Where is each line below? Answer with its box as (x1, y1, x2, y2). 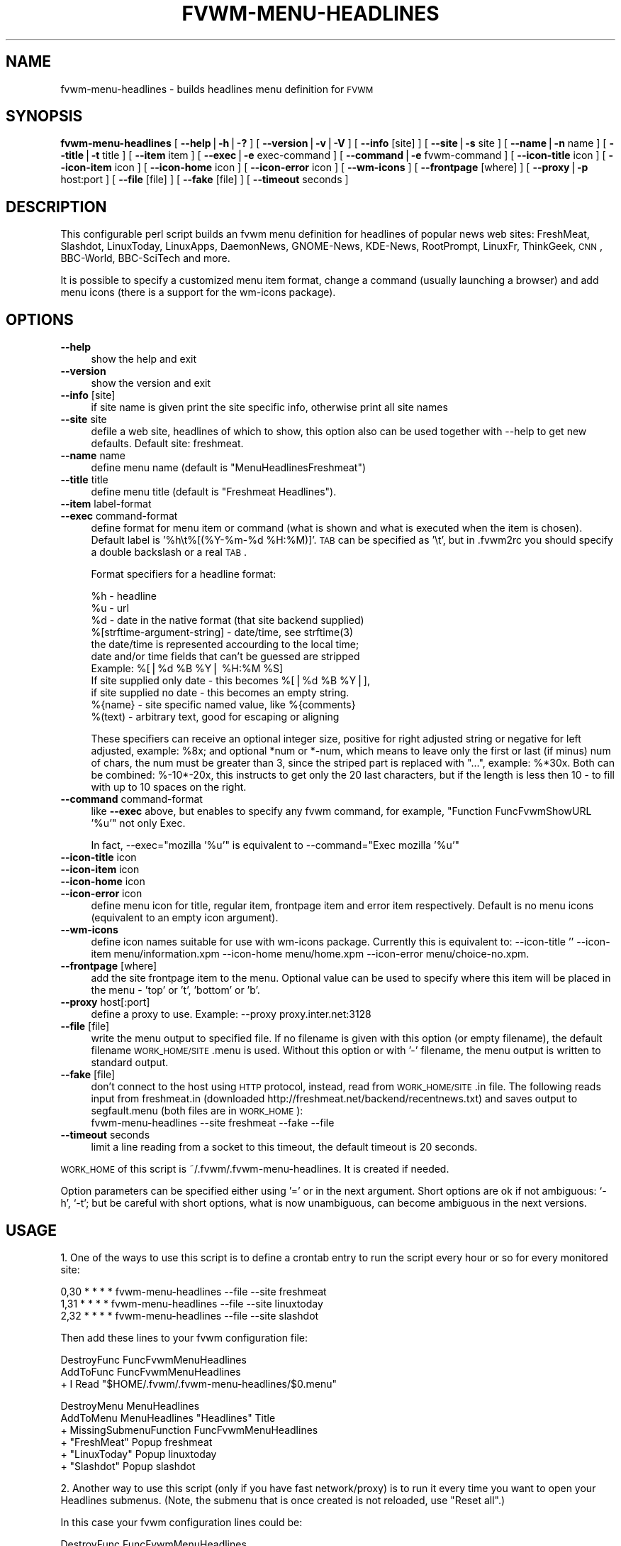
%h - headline (91, 590, 157, 603)
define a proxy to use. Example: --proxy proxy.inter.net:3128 (91, 1008, 371, 1021)
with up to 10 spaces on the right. (91, 781, 247, 794)
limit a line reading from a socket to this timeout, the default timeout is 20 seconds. (91, 1141, 478, 1153)
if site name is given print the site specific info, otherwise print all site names (91, 401, 448, 414)
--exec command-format (60, 510, 178, 522)
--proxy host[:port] (60, 996, 150, 1009)
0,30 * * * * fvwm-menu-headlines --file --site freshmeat (60, 1285, 327, 1298)
